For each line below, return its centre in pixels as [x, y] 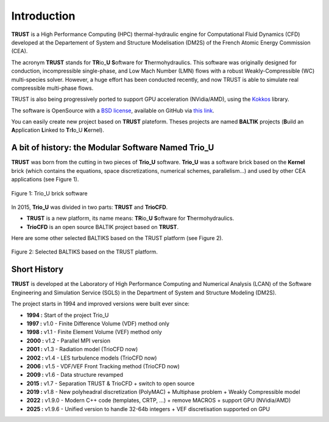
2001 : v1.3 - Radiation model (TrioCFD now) [82, 349]
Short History [37, 270]
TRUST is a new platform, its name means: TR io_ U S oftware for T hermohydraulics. [130, 218]
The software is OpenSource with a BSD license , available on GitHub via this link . [113, 111]
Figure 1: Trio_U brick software [49, 193]
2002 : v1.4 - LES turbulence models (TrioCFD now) [92, 358]
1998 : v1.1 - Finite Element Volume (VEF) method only [94, 332]
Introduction [43, 16]
